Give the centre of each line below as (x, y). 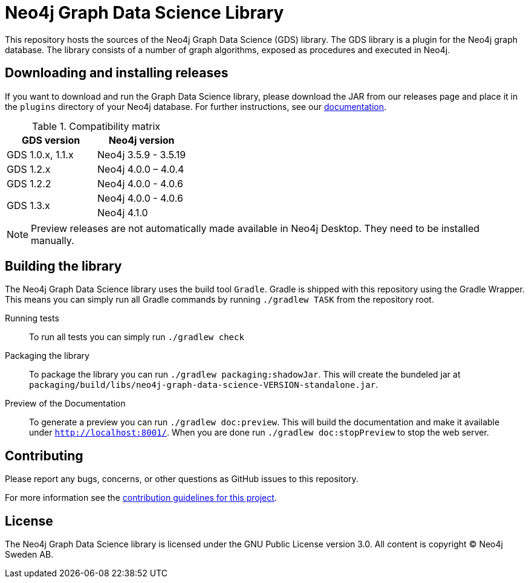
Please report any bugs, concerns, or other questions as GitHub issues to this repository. (182, 479)
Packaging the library (47, 356)
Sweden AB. (29, 555)
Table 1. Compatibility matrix (96, 126)
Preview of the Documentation (65, 404)
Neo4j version (141, 140)
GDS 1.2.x (29, 169)
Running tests (32, 318)
